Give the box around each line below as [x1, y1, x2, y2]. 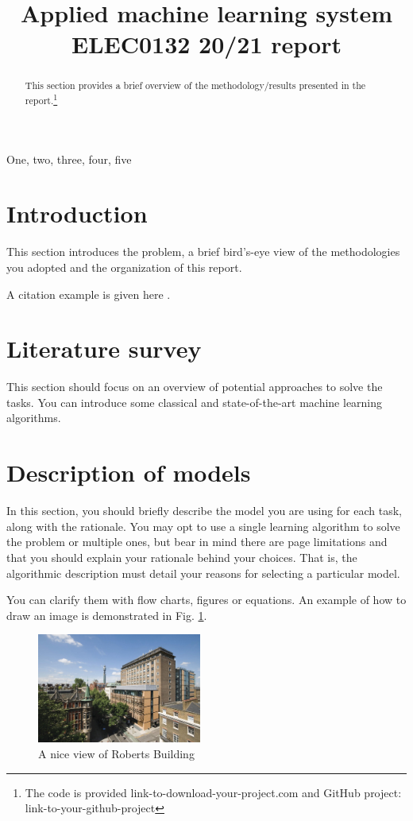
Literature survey [6, 332, 202, 365]
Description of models [6, 456, 251, 489]
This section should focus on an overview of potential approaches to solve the [6, 378, 383, 395]
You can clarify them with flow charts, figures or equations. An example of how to [6, 591, 407, 608]
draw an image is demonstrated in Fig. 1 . [6, 606, 207, 623]
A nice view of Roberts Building [38, 745, 195, 762]
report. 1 [25, 91, 58, 106]
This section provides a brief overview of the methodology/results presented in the [25, 79, 366, 92]
